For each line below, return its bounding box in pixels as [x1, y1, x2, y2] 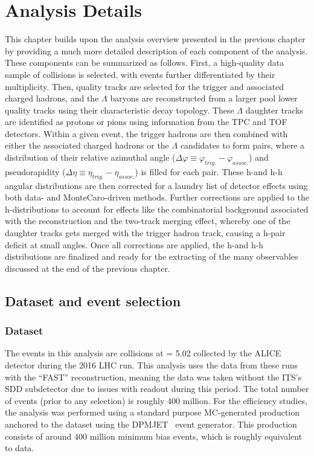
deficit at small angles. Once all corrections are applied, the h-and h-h [5, 238, 264, 251]
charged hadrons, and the [5, 92, 99, 104]
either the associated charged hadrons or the [5, 139, 169, 152]
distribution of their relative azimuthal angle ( [5, 151, 176, 164]
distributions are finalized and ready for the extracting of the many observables [5, 250, 298, 263]
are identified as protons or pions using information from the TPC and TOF [5, 115, 287, 128]
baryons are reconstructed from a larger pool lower [110, 92, 298, 104]
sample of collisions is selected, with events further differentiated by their [5, 68, 275, 80]
